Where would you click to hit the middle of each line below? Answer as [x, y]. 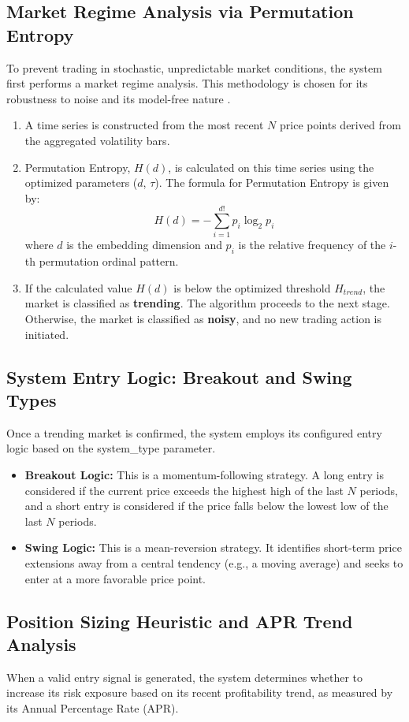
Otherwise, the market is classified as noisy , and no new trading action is [203, 319]
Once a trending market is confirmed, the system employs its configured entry [194, 432]
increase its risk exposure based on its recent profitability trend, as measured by [200, 692]
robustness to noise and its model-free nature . [119, 98]
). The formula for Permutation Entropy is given [272, 182]
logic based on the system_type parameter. [111, 448]
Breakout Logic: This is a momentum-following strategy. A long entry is [204, 475]
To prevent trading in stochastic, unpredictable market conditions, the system [194, 67]
